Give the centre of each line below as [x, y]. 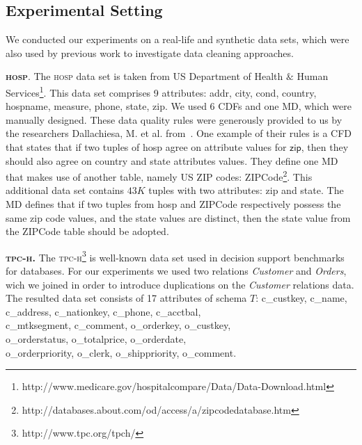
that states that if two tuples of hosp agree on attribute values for [146, 147]
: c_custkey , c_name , [301, 298]
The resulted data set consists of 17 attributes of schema [126, 298]
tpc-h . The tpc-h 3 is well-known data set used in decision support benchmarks [175, 256]
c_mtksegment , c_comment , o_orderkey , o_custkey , [118, 325]
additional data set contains [65, 190]
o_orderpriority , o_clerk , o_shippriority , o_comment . [121, 352]
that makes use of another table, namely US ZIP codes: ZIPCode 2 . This [159, 176]
